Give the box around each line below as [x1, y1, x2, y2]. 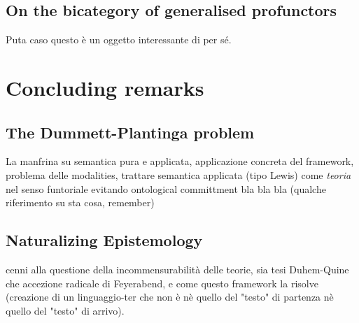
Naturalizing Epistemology [6, 229, 203, 251]
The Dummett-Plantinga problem [6, 121, 255, 143]
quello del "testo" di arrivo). [6, 303, 125, 317]
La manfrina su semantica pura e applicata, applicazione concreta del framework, [6, 154, 354, 168]
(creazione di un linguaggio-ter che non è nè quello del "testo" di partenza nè [6, 289, 334, 304]
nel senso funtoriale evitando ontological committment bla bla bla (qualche [6, 181, 326, 196]
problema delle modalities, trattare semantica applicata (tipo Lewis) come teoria [6, 167, 351, 182]
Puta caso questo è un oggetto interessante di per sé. [6, 32, 232, 47]
